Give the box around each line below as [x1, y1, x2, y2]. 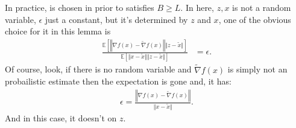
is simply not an [227, 63, 288, 75]
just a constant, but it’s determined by [45, 13, 188, 25]
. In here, [180, 1, 214, 13]
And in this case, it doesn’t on [5, 112, 117, 124]
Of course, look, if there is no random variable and [5, 63, 192, 75]
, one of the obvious [218, 13, 291, 25]
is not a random [232, 1, 291, 13]
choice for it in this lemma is [5, 25, 111, 37]
